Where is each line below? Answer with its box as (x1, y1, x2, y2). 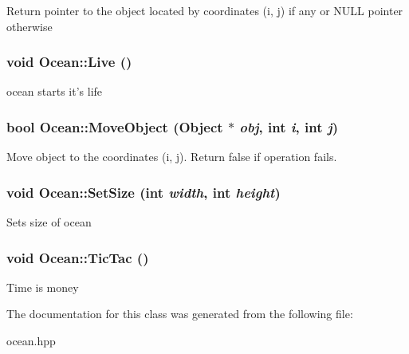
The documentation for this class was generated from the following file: (6, 305, 353, 322)
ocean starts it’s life (6, 83, 103, 100)
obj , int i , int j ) (239, 116, 338, 136)
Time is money (6, 278, 79, 295)
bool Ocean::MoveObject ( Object (6, 116, 223, 136)
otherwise (6, 18, 53, 34)
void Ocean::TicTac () (6, 247, 149, 267)
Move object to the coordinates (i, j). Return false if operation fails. (6, 148, 337, 165)
